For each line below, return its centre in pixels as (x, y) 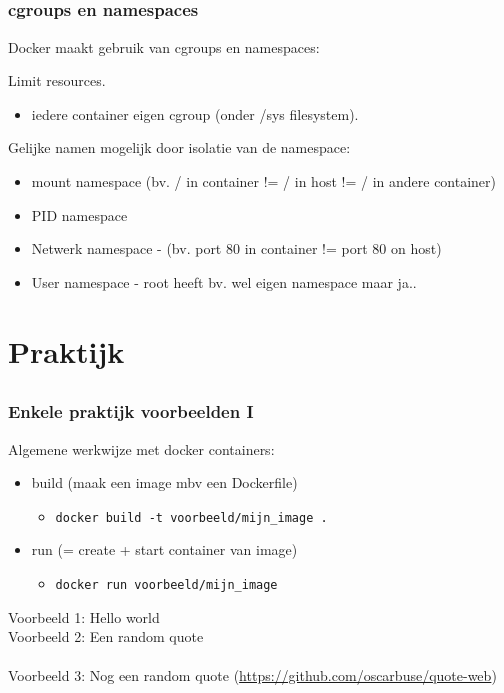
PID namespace (79, 214)
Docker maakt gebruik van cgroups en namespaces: (164, 46)
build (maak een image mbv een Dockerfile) (164, 482)
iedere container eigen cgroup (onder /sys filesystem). (195, 113)
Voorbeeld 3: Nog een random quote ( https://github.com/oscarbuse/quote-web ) (252, 675)
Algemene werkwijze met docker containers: (141, 448)
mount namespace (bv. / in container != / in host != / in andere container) (264, 181)
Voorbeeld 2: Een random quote (106, 636)
